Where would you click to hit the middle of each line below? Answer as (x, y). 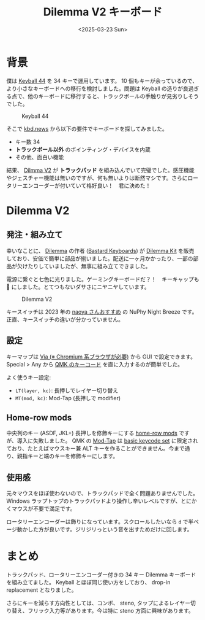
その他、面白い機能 (39, 157)
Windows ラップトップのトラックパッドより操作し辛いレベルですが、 (94, 501)
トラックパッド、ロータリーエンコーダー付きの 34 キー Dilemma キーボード (101, 575)
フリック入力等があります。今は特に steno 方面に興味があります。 (110, 611)
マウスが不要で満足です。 (43, 509)
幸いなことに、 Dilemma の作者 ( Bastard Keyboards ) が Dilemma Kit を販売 (100, 250)
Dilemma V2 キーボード (103, 12)
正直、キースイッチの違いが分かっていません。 (65, 319)
